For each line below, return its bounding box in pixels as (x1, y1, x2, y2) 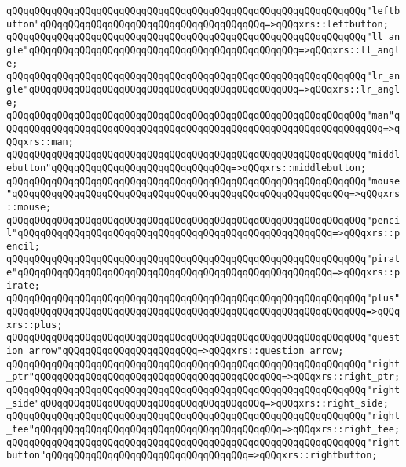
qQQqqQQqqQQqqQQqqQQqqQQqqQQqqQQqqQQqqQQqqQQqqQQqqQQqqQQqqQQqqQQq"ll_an (6, 31, 401, 43)
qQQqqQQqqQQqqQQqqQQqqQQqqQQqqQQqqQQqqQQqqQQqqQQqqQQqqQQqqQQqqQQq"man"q (6, 110, 401, 122)
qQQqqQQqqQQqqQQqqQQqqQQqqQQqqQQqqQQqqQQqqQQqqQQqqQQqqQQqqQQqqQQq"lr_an (6, 71, 401, 82)
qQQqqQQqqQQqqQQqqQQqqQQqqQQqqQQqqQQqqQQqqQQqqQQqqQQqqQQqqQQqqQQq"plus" (6, 293, 401, 305)
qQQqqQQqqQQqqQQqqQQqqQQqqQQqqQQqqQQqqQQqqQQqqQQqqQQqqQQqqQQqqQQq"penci (6, 214, 401, 226)
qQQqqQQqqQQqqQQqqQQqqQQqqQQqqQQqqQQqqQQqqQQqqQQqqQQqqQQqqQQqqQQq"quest (6, 332, 401, 344)
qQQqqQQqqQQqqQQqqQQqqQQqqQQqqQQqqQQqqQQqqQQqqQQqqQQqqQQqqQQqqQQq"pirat (6, 254, 401, 265)
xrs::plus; (6, 319, 63, 330)
